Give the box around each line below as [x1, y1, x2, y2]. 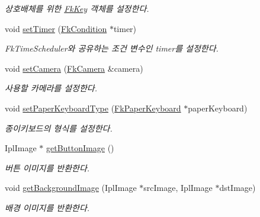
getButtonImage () [46, 142, 114, 154]
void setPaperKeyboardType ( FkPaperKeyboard [5, 101, 181, 114]
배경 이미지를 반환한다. [5, 201, 90, 213]
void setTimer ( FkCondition [5, 22, 107, 34]
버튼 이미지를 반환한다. [5, 161, 90, 174]
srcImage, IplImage [143, 181, 213, 194]
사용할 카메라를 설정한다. [5, 82, 98, 94]
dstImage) [219, 181, 256, 194]
